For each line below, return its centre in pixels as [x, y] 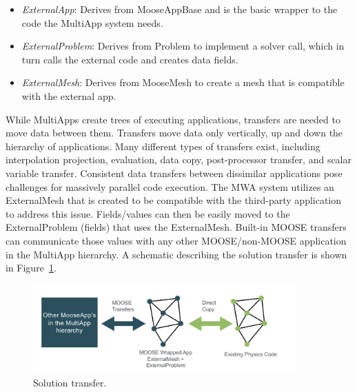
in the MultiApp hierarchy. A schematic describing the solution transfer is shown [176, 254]
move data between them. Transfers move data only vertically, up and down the [174, 133]
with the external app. [69, 95]
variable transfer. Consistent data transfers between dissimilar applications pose [174, 173]
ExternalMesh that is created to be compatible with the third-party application [174, 200]
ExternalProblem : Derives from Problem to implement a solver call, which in [183, 46]
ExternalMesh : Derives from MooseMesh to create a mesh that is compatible [183, 82]
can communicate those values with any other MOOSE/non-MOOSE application [176, 240]
